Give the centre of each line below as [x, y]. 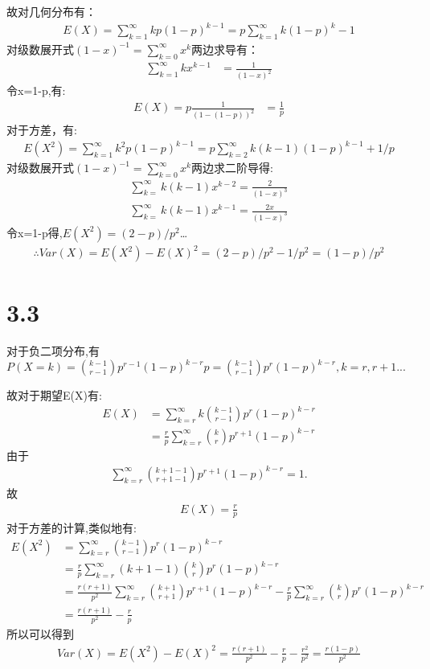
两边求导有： [225, 49]
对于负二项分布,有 [53, 350]
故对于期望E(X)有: [54, 395]
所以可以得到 [40, 634]
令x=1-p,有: [36, 90]
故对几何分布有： [51, 11]
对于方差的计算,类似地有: [72, 528]
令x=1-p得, [35, 232]
